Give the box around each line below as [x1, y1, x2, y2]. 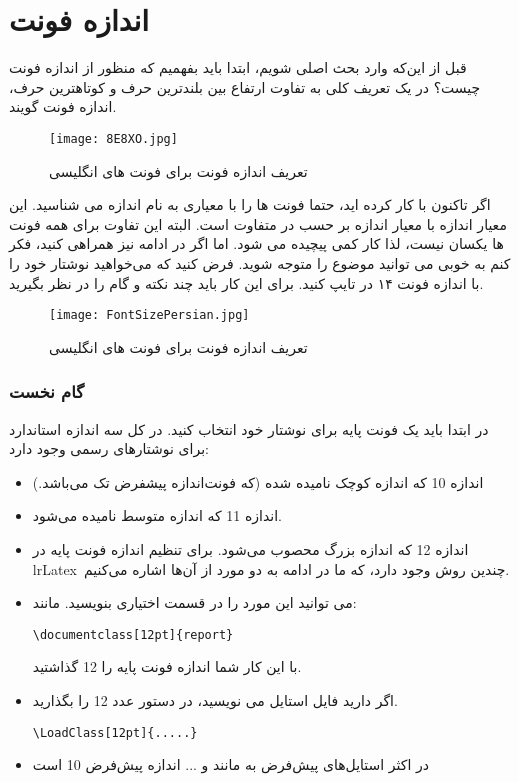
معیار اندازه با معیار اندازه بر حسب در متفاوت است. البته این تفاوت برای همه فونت [9, 213, 507, 234]
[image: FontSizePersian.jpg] [49, 308, 250, 323]
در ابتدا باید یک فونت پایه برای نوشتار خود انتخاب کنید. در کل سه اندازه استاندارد [9, 418, 489, 439]
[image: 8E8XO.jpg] [49, 131, 178, 146]
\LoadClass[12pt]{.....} [32, 725, 198, 740]
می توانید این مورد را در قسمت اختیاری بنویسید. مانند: [32, 592, 357, 613]
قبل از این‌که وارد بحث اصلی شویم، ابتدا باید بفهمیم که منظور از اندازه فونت [9, 57, 467, 78]
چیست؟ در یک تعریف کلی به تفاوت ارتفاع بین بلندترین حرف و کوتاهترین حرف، [9, 76, 481, 97]
